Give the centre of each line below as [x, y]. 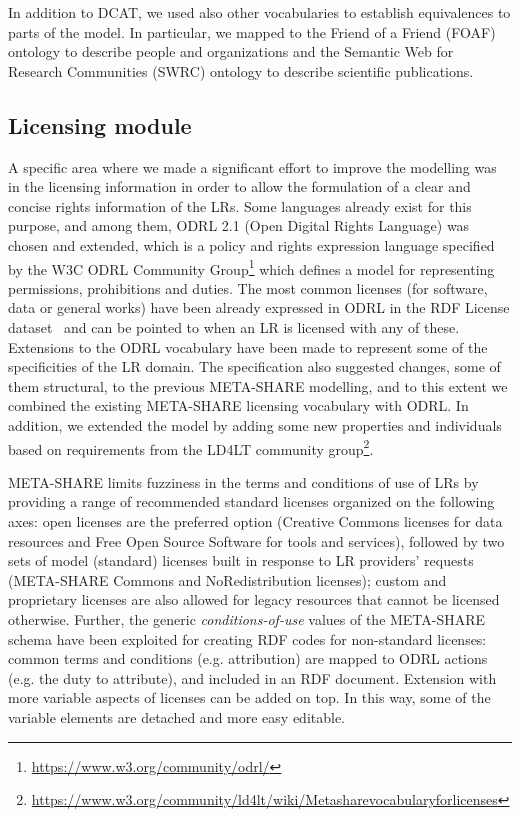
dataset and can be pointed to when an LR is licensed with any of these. [234, 326]
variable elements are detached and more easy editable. [177, 716]
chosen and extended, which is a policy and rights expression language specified [251, 244]
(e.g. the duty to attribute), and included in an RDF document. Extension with [252, 677]
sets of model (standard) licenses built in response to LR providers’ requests [241, 560]
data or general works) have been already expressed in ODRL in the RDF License [259, 307]
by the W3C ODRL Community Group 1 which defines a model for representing [251, 267]
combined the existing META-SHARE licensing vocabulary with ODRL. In [238, 405]
